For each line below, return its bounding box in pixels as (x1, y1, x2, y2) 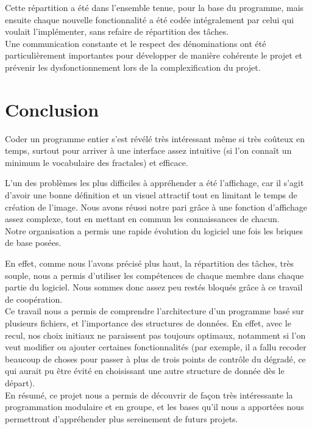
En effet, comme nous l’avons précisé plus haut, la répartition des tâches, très (5, 257, 294, 270)
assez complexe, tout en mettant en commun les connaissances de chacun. (5, 212, 280, 225)
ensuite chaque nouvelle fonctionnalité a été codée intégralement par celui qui (5, 13, 294, 26)
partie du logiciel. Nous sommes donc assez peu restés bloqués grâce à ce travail (5, 281, 303, 294)
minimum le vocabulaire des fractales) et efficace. (5, 156, 188, 168)
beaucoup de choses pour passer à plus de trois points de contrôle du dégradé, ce (5, 352, 306, 365)
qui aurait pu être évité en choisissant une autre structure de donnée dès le (5, 364, 285, 377)
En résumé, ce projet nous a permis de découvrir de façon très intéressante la (5, 388, 293, 401)
